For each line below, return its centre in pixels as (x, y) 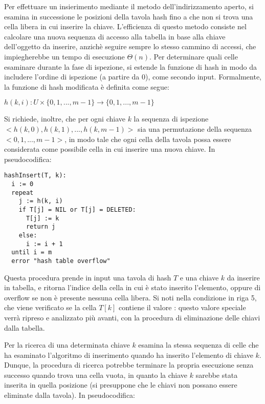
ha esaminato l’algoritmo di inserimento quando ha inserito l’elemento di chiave (129, 355)
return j (41, 227)
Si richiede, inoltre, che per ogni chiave (65, 119)
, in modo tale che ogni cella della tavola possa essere (148, 139)
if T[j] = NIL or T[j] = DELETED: (77, 209)
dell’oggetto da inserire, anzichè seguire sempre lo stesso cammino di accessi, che (130, 46)
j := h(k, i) (41, 201)
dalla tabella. (25, 327)
